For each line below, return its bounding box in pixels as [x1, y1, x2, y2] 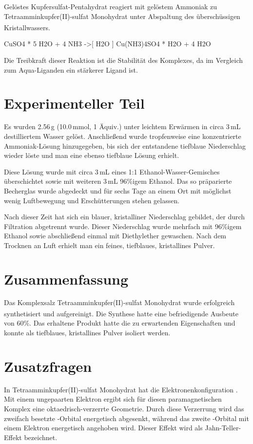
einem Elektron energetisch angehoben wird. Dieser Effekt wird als [4, 423, 203, 433]
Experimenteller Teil [4, 93, 145, 113]
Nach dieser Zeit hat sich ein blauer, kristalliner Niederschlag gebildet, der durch [4, 212, 245, 222]
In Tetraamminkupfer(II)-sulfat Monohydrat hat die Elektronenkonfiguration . [4, 384, 238, 394]
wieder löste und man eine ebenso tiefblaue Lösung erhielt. [4, 150, 179, 160]
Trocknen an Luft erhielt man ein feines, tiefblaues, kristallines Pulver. [4, 240, 215, 250]
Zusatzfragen [4, 356, 92, 376]
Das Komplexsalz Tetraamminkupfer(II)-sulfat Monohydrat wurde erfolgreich [4, 297, 235, 307]
